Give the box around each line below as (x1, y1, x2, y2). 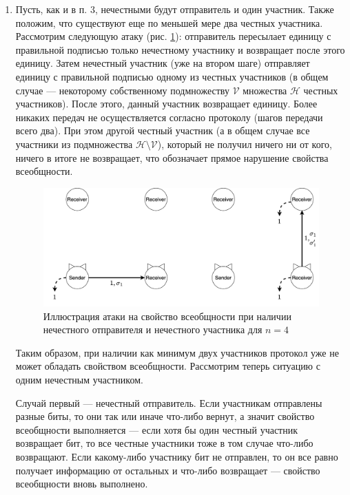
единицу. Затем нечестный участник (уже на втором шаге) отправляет (15, 56, 310, 70)
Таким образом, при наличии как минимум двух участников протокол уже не (15, 345, 339, 359)
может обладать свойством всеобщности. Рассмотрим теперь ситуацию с (15, 359, 320, 373)
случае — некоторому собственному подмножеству (15, 83, 229, 97)
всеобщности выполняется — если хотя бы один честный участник (15, 422, 298, 436)
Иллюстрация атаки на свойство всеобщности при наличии (43, 308, 291, 323)
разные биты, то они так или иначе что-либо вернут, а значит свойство (15, 409, 315, 423)
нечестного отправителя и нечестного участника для (43, 322, 262, 337)
